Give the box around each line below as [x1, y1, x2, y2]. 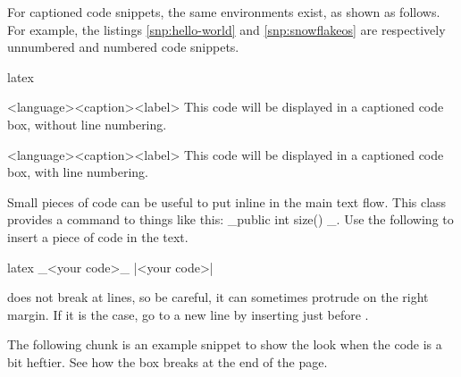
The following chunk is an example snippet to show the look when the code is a [7, 335, 442, 354]
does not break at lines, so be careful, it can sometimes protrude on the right [7, 288, 429, 306]
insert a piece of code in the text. [7, 227, 189, 246]
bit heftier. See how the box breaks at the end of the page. [7, 352, 328, 371]
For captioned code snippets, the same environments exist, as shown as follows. [7, 3, 440, 21]
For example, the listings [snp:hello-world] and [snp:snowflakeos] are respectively [7, 20, 446, 38]
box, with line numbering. [7, 163, 148, 181]
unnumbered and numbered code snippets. [7, 38, 239, 56]
